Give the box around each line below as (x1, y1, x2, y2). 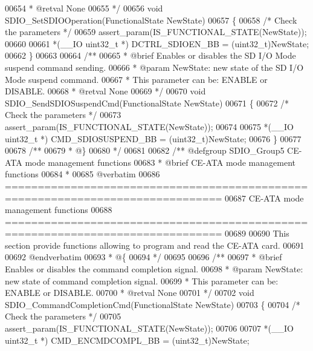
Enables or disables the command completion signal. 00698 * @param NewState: (5, 263, 303, 275)
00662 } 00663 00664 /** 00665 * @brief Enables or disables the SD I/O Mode (5, 49, 296, 62)
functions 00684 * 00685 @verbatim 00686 (5, 168, 160, 180)
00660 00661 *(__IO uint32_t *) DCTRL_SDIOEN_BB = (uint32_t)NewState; (5, 37, 309, 50)
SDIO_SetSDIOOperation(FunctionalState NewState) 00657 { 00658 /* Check (5, 13, 297, 26)
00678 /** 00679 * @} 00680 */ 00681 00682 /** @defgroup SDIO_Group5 (5, 144, 285, 157)
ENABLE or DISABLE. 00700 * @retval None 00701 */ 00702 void (5, 286, 254, 299)
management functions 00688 (5, 203, 112, 216)
